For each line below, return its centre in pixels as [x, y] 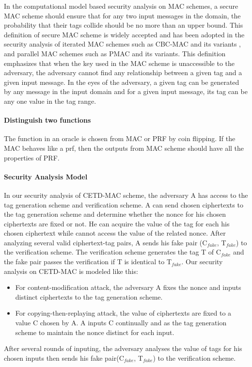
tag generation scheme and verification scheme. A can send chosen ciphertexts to [124, 204]
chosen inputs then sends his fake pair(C [64, 358]
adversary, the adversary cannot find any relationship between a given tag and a [123, 72]
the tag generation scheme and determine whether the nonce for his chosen [115, 214]
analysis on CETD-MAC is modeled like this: [71, 271]
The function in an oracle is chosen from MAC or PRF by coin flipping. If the [120, 138]
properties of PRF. [32, 157]
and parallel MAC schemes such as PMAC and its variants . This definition [115, 53]
